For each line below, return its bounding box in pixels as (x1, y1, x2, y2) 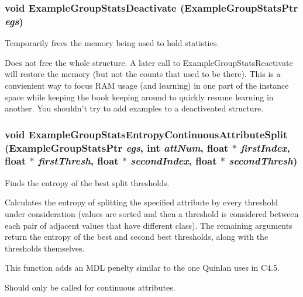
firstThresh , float (38, 153, 119, 168)
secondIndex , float (130, 153, 217, 168)
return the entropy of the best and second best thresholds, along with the (5, 230, 268, 243)
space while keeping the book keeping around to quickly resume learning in (5, 90, 274, 103)
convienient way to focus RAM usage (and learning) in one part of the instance (5, 79, 289, 91)
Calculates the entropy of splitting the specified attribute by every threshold (5, 196, 278, 208)
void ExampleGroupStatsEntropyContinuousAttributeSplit (5, 127, 288, 141)
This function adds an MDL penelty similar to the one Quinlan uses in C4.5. (5, 261, 280, 274)
